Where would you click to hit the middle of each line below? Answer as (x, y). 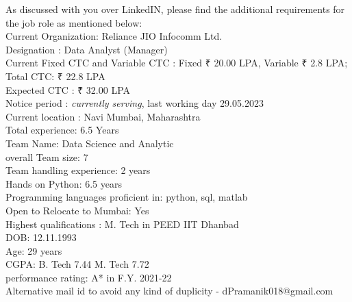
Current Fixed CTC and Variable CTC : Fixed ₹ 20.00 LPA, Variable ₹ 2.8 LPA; (177, 63)
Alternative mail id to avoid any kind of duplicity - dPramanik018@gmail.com (169, 291)
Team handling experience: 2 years (78, 170)
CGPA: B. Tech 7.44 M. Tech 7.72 (77, 264)
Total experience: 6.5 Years (62, 130)
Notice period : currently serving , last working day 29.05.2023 (135, 103)
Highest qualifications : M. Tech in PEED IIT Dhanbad (122, 224)
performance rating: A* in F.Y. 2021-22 (89, 277)
